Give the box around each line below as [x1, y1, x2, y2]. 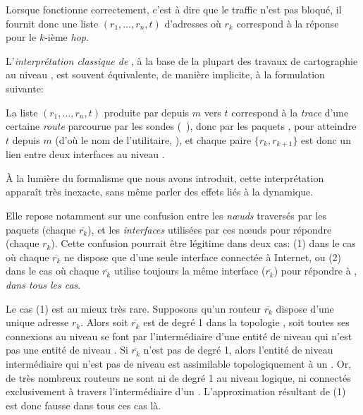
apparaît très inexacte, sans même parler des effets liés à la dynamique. [6, 184, 314, 199]
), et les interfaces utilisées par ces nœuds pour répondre [87, 222, 332, 236]
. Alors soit [80, 315, 128, 330]
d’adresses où [164, 16, 221, 30]
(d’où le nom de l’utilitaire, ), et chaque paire [55, 132, 252, 147]
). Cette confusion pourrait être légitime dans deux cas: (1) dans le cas [51, 236, 356, 251]
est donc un [301, 132, 351, 147]
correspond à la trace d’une [231, 104, 349, 119]
